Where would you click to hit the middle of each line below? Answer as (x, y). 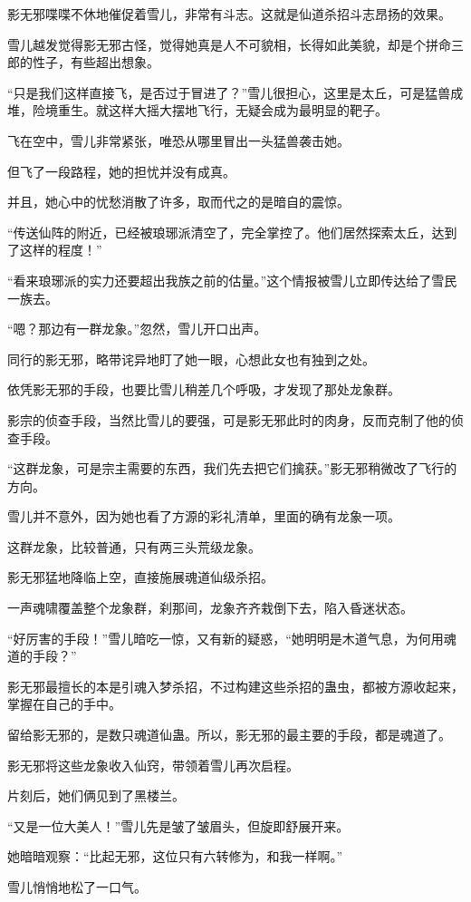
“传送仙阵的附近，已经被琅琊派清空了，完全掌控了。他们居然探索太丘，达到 (232, 232)
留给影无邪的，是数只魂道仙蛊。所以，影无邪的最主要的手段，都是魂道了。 (229, 735)
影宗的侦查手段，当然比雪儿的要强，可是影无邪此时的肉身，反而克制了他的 (229, 419)
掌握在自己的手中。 (64, 704)
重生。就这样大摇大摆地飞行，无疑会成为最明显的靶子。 (222, 110)
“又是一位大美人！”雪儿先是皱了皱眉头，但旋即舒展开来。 (178, 825)
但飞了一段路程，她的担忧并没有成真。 (121, 171)
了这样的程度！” (55, 250)
